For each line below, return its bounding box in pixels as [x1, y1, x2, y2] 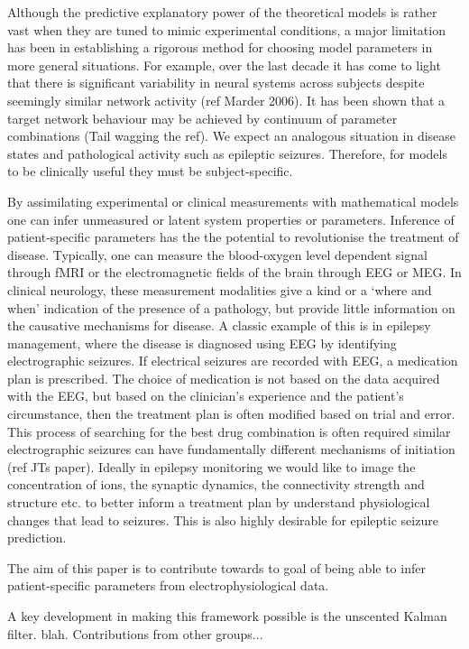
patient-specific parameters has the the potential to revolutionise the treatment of [7, 227, 459, 246]
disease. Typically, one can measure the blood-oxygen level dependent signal [7, 245, 428, 264]
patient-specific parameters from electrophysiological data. [7, 576, 329, 595]
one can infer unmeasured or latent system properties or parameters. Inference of [7, 209, 455, 228]
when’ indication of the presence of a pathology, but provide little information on [7, 298, 455, 317]
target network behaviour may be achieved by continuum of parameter [7, 108, 398, 127]
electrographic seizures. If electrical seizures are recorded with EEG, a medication [7, 351, 458, 370]
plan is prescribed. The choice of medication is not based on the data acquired [7, 368, 440, 387]
